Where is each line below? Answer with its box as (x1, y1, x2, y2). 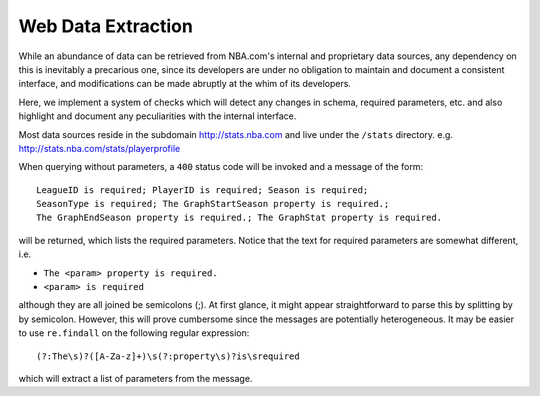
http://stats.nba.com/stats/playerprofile (18, 142, 181, 154)
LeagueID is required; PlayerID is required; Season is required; (36, 184, 369, 195)
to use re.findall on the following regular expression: (18, 327, 250, 339)
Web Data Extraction (18, 15, 194, 37)
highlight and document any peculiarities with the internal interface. (18, 110, 297, 122)
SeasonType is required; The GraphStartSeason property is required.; (36, 198, 390, 210)
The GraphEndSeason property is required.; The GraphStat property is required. (36, 212, 443, 224)
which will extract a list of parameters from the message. (18, 372, 253, 384)
